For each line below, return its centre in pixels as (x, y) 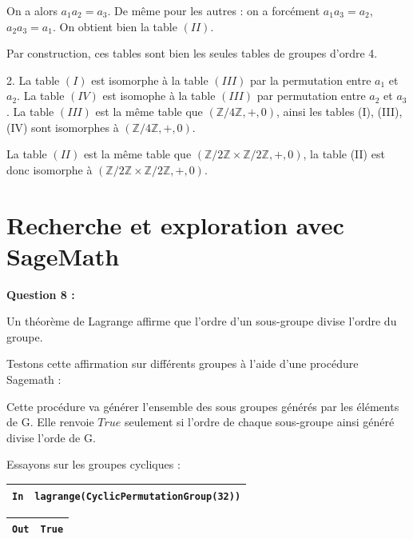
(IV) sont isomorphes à (63, 127)
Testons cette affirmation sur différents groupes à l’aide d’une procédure (183, 363)
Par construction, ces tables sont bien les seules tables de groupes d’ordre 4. (192, 53)
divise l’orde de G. (51, 437)
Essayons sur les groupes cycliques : (93, 464)
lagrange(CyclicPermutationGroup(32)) (138, 496)
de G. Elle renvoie (50, 422)
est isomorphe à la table (150, 80)
